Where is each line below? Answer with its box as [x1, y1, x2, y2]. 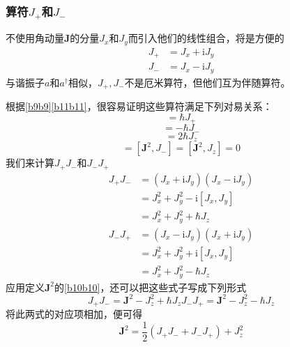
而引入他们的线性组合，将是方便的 [128, 31, 284, 45]
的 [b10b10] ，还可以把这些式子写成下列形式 [54, 279, 247, 294]
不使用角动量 [6, 31, 64, 45]
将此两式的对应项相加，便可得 [6, 307, 142, 321]
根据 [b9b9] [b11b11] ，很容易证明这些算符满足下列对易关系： [6, 99, 273, 114]
